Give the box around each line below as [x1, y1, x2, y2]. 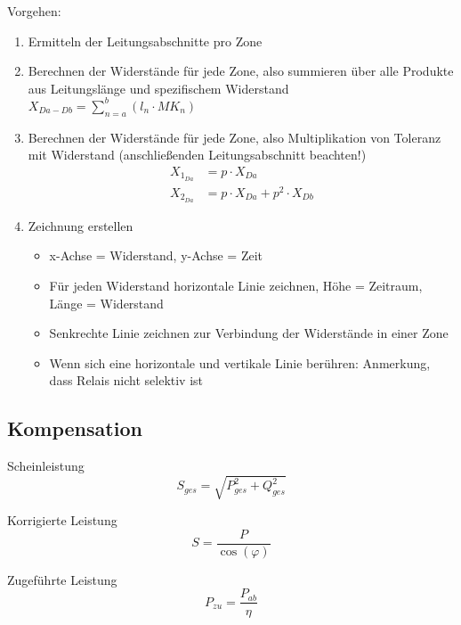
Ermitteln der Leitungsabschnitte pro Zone [28, 31, 263, 50]
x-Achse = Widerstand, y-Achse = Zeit [49, 246, 263, 265]
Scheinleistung [7, 456, 85, 475]
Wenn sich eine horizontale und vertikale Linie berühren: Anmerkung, [49, 353, 431, 372]
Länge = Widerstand [49, 293, 164, 312]
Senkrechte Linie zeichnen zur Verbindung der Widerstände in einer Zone [49, 324, 449, 342]
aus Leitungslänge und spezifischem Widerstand [28, 78, 289, 97]
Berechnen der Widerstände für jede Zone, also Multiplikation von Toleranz [28, 127, 441, 146]
